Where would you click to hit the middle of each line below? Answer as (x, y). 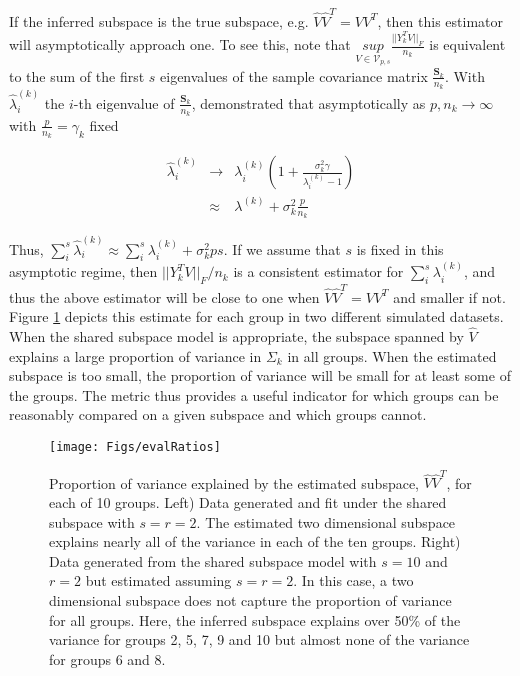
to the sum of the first (77, 75)
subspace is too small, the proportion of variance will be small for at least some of (260, 375)
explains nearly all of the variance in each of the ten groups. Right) (255, 541)
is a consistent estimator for (318, 271)
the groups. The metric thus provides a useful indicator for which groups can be (254, 394)
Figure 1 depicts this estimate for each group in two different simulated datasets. (256, 316)
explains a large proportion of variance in (135, 355)
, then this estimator (440, 20)
